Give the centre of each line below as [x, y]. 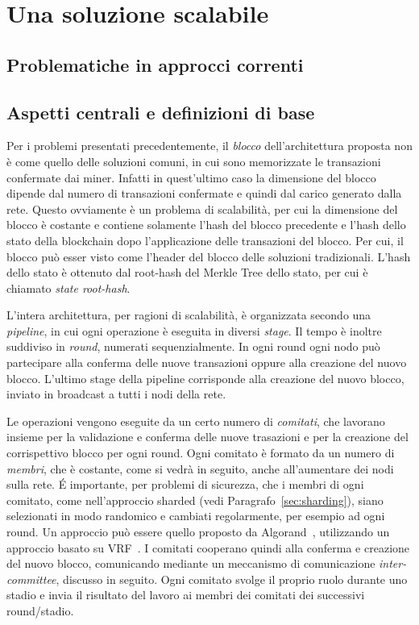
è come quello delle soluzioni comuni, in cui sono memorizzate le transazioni [194, 161]
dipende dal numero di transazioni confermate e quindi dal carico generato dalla [204, 193]
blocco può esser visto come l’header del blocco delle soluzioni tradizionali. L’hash [209, 256]
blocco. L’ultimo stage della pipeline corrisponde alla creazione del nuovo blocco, [205, 378]
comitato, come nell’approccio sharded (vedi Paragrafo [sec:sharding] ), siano [195, 500]
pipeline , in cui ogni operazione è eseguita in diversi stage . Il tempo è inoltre [194, 330]
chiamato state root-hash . [68, 287]
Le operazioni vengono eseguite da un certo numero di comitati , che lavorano [196, 421]
